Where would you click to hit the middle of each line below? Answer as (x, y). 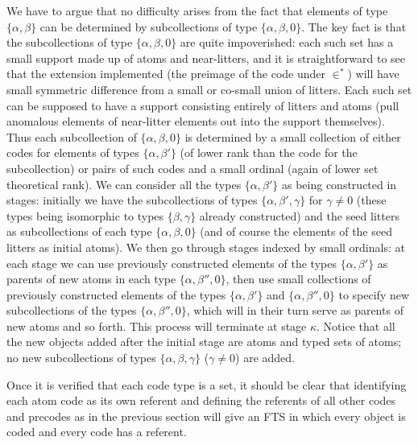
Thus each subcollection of (72, 136)
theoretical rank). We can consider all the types (124, 184)
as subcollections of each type (79, 231)
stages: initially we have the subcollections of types (132, 200)
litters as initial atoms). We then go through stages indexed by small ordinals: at (206, 247)
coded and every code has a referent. (97, 432)
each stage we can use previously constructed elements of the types (172, 263)
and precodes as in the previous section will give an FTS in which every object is (206, 416)
